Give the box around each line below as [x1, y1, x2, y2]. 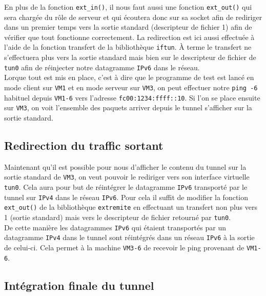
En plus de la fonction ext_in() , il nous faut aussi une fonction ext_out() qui [4, 2, 252, 12]
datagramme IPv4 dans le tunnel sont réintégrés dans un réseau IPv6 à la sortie [4, 232, 255, 243]
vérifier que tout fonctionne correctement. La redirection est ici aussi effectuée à [4, 31, 255, 42]
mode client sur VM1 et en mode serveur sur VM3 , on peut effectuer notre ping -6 [4, 82, 258, 92]
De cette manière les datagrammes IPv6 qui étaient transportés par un [4, 222, 226, 232]
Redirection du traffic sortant [4, 137, 163, 153]
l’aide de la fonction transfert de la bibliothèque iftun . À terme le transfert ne [4, 42, 252, 52]
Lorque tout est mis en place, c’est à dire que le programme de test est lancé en [4, 72, 254, 83]
